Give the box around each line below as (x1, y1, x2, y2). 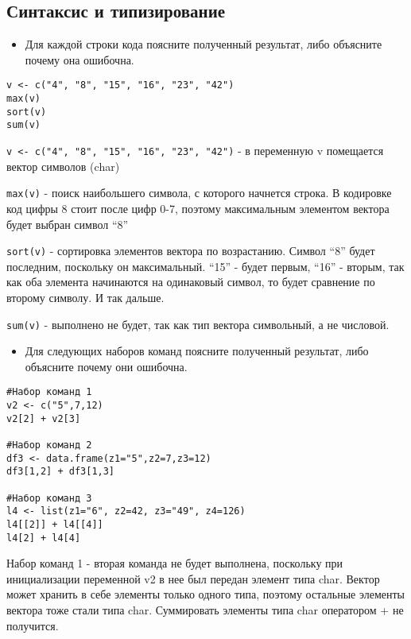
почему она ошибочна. (25, 51, 134, 68)
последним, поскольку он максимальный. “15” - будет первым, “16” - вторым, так (6, 258, 405, 274)
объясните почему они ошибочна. (25, 358, 188, 374)
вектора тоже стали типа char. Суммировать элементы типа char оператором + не (6, 602, 404, 618)
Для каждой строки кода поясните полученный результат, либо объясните (25, 36, 382, 52)
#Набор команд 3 (6, 492, 92, 504)
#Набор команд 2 (6, 440, 92, 451)
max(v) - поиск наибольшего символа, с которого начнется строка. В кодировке (6, 184, 392, 201)
